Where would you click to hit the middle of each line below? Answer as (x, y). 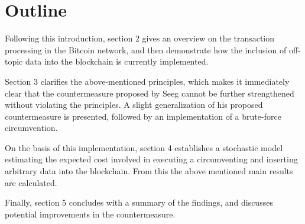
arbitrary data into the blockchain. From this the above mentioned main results (149, 171)
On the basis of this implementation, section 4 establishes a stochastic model (144, 147)
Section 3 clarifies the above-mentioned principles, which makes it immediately (147, 81)
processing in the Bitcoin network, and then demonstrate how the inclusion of (146, 49)
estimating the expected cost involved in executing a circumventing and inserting (151, 159)
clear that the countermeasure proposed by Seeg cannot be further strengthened (150, 93)
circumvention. (31, 128)
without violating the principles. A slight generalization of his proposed (134, 105)
